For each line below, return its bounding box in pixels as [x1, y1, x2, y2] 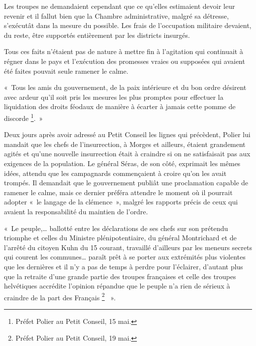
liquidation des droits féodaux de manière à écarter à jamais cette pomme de [4, 101, 236, 112]
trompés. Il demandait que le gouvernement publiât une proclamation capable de [4, 177, 249, 188]
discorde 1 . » [4, 111, 43, 123]
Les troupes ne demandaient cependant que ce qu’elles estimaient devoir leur [4, 1, 235, 11]
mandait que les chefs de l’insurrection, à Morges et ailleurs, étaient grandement [4, 139, 246, 149]
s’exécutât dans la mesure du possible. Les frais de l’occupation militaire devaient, [4, 20, 252, 30]
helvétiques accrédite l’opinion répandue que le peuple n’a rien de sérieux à [4, 281, 230, 291]
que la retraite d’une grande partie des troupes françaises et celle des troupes [4, 271, 236, 281]
